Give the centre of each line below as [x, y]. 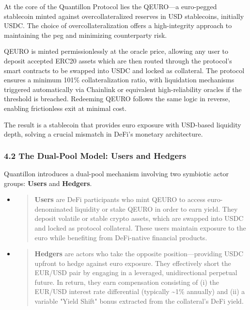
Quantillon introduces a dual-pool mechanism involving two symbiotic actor [116, 173]
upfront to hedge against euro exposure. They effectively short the [133, 263]
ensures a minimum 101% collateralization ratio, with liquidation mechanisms [119, 80]
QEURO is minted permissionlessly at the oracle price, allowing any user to [116, 51]
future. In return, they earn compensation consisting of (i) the [127, 282]
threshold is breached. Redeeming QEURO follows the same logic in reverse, [117, 99]
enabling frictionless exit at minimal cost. [65, 108]
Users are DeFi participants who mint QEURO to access [120, 199]
